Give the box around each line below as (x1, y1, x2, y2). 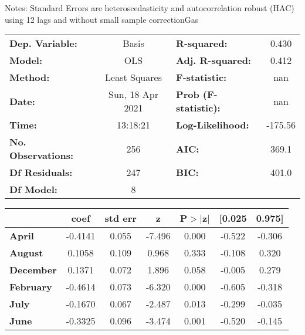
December (9, 263, 57, 277)
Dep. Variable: (9, 36, 77, 50)
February (9, 280, 52, 294)
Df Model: (9, 182, 57, 197)
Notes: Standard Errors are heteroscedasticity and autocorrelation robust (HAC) (5, 2, 294, 13)
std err (104, 211, 137, 225)
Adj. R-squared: (176, 53, 251, 67)
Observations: (9, 148, 74, 163)
